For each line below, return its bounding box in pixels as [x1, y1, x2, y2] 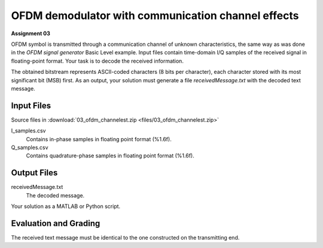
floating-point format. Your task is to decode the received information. [11, 57, 184, 64]
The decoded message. [26, 191, 85, 199]
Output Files [11, 168, 58, 178]
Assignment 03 [11, 30, 51, 37]
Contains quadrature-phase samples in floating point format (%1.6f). [26, 152, 194, 159]
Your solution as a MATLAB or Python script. [11, 203, 121, 210]
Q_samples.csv [11, 144, 48, 151]
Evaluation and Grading [11, 218, 100, 228]
